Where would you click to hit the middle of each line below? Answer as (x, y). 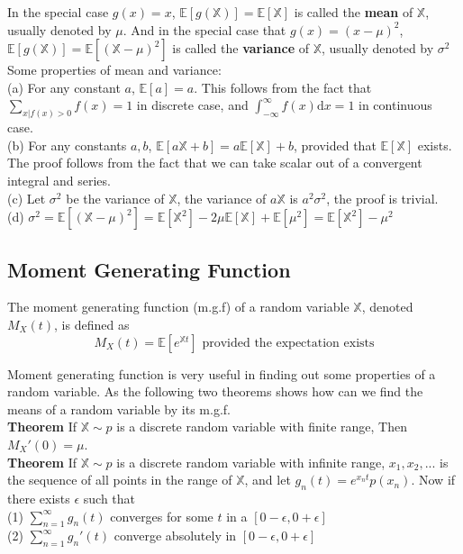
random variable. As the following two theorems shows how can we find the (215, 391)
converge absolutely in (175, 536)
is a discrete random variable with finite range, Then (262, 427)
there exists (39, 498)
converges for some (162, 516)
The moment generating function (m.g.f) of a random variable (178, 307)
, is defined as (92, 324)
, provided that (335, 145)
